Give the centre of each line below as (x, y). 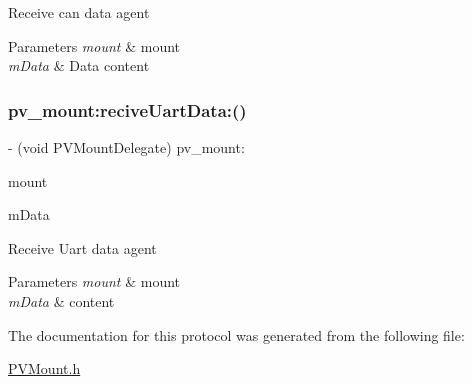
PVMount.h (44, 368)
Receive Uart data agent (82, 247)
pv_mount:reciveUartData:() (127, 109)
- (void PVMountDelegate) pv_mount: (126, 147)
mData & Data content (79, 65)
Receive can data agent (79, 12)
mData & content (61, 300)
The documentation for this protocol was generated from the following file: (236, 334)
